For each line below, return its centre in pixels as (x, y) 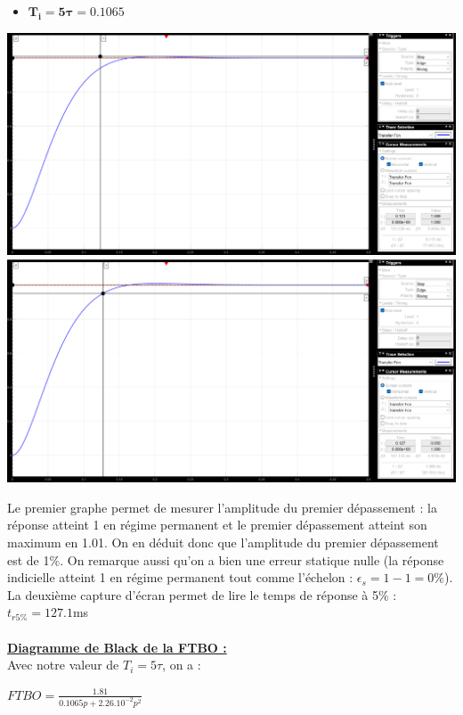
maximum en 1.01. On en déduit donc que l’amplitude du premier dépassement (223, 542)
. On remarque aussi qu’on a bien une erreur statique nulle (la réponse (252, 559)
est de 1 (28, 559)
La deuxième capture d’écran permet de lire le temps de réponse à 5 (193, 594)
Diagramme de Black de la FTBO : (117, 647)
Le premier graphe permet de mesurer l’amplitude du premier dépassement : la (222, 507)
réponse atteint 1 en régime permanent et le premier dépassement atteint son (217, 525)
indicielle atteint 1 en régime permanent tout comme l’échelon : (180, 577)
